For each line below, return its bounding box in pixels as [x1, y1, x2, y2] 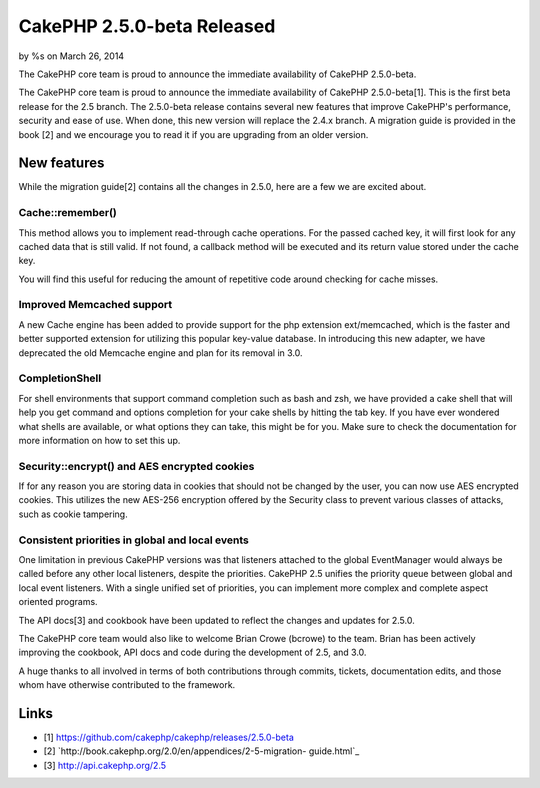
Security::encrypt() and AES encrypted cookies [18, 459, 255, 473]
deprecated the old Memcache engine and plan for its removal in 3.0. [18, 346, 304, 359]
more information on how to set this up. [18, 434, 181, 446]
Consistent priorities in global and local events [18, 533, 250, 547]
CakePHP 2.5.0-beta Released [18, 15, 276, 37]
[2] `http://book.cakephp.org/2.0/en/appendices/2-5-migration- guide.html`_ [43, 745, 360, 757]
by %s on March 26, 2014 [18, 50, 125, 62]
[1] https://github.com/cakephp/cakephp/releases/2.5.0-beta [43, 731, 295, 744]
